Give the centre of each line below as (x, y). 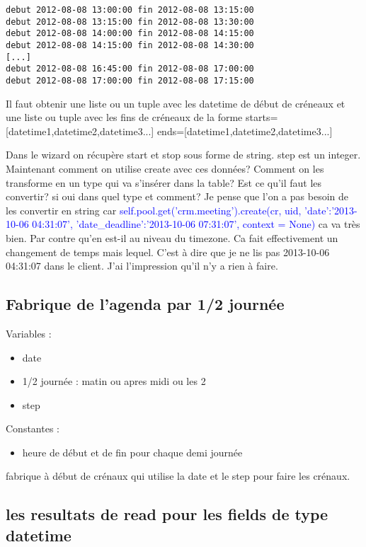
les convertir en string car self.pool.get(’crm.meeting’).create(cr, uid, (154, 210)
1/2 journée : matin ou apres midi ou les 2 (114, 381)
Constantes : (33, 428)
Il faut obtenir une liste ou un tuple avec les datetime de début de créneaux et (176, 103)
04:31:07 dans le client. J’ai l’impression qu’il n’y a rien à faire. (142, 266)
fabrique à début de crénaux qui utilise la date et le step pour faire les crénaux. (178, 476)
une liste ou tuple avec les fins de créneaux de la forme (124, 117)
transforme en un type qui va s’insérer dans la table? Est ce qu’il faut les (164, 182)
